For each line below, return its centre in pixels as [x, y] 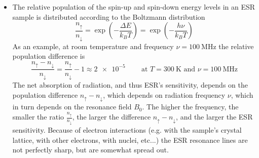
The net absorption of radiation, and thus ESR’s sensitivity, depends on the [130, 85]
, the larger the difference [112, 117]
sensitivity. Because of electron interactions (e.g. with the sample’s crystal [127, 129]
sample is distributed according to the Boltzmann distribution [109, 16]
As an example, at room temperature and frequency [93, 46]
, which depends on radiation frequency [164, 94]
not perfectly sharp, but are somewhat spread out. [90, 150]
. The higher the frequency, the [190, 107]
